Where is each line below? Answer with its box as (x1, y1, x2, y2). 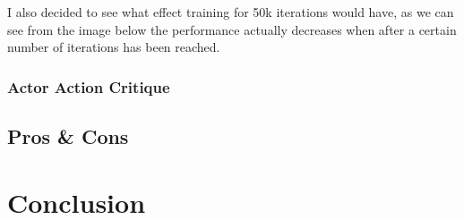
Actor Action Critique (7, 75, 170, 97)
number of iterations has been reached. (7, 38, 220, 56)
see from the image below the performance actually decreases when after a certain (7, 20, 457, 38)
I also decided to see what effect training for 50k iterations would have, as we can (7, 3, 454, 21)
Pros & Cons (7, 123, 129, 150)
